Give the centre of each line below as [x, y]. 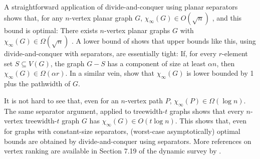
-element [235, 53]
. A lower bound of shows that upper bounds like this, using [164, 41]
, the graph [67, 63]
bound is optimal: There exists [51, 30]
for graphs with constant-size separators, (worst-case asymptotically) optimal [122, 131]
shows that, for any [34, 17]
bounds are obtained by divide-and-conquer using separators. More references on [128, 141]
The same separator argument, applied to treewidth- [85, 111]
